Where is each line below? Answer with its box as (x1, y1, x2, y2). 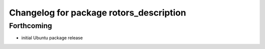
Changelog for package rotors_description (9, 7, 186, 18)
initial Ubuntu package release (21, 35, 83, 41)
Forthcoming (9, 21, 53, 30)
